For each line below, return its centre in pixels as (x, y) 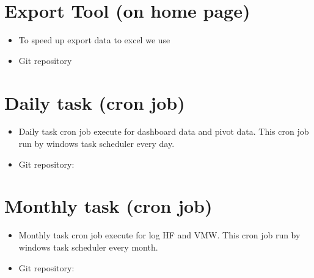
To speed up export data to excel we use (94, 40)
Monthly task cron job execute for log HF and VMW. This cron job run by (159, 235)
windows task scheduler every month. (88, 247)
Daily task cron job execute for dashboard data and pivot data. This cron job (164, 131)
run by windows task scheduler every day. (97, 144)
